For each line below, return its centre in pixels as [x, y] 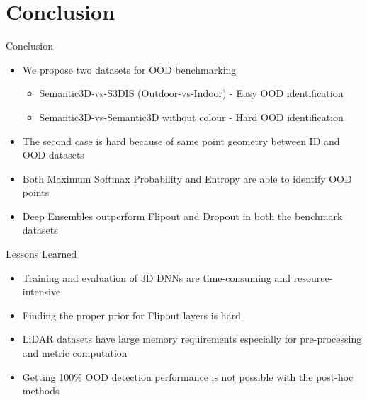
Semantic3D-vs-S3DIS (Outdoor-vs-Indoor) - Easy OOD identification [191, 93]
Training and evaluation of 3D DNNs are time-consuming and [157, 277]
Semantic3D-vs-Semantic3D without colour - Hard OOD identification [191, 116]
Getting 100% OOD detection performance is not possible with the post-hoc [188, 376]
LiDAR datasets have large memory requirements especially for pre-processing [192, 339]
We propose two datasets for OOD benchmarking [129, 69]
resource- [313, 277]
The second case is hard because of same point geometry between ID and [181, 141]
